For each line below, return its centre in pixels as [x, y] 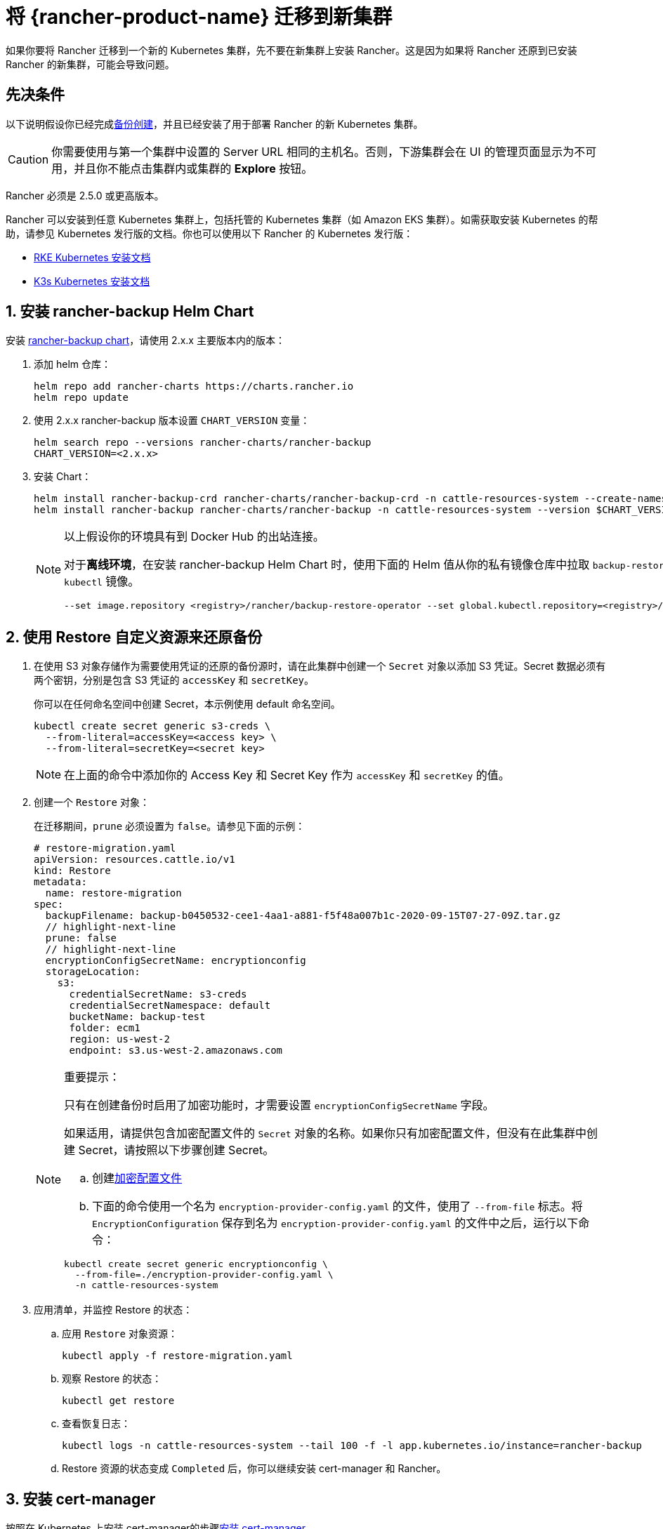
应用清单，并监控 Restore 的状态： [113, 1310]
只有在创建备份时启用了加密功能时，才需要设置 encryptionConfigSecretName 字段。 [279, 1105]
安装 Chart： [63, 477]
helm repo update [81, 398]
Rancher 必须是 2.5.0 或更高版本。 [85, 195]
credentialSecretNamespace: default [170, 1006]
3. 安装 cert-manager [81, 1499]
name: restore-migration [113, 893]
